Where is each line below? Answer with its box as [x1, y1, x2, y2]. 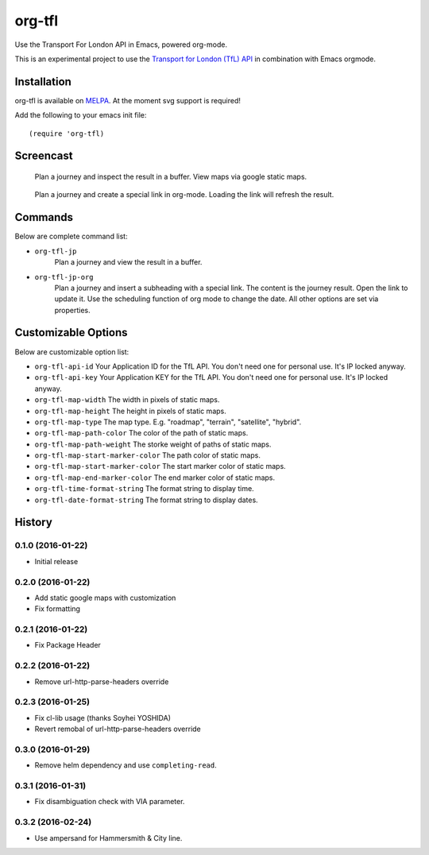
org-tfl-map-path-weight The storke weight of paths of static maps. [34, 439, 272, 449]
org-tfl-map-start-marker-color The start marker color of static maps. [34, 462, 286, 471]
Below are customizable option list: [14, 346, 129, 357]
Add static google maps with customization [34, 593, 176, 602]
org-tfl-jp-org [34, 273, 95, 281]
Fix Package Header [34, 640, 101, 650]
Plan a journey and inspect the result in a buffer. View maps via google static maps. [34, 172, 307, 182]
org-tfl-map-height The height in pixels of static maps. [34, 406, 226, 416]
